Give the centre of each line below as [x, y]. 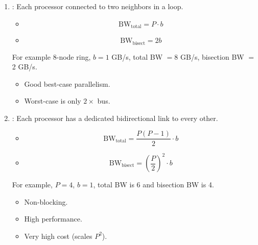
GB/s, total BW [137, 56]
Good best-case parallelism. [67, 83]
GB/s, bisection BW [212, 56]
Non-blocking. [46, 201]
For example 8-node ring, [51, 56]
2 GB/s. [25, 67]
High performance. [53, 219]
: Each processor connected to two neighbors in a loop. [98, 6]
